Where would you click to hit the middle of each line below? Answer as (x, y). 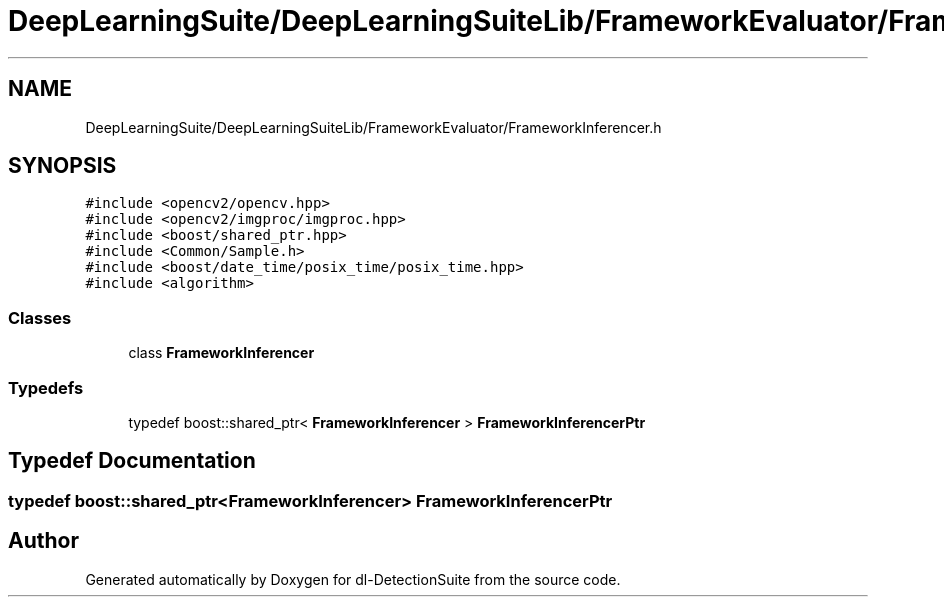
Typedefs (46, 387)
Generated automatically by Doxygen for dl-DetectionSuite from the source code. (353, 579)
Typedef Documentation (132, 461)
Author (43, 541)
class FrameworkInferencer (221, 353)
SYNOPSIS (62, 166)
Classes (40, 317)
